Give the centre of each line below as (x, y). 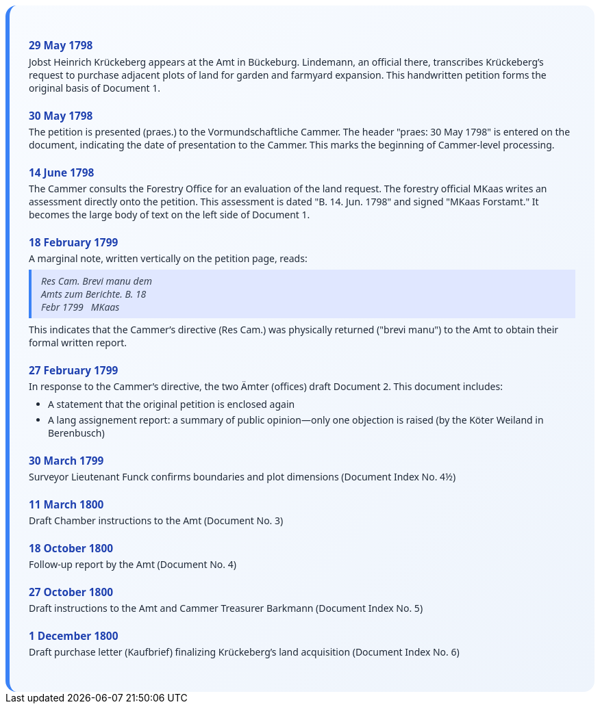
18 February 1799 (74, 242)
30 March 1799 (66, 461)
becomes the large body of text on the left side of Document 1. (170, 214)
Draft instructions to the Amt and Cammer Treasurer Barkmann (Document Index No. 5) (226, 608)
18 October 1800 (71, 549)
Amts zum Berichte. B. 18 (94, 294)
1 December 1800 (74, 636)
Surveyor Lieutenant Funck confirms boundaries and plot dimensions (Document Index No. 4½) (242, 477)
